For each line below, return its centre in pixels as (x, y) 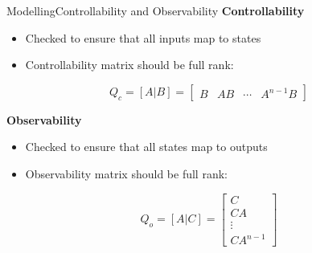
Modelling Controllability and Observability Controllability (156, 10)
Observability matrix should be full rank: (126, 173)
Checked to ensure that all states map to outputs (146, 147)
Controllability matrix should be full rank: (129, 65)
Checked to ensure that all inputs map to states (143, 37)
